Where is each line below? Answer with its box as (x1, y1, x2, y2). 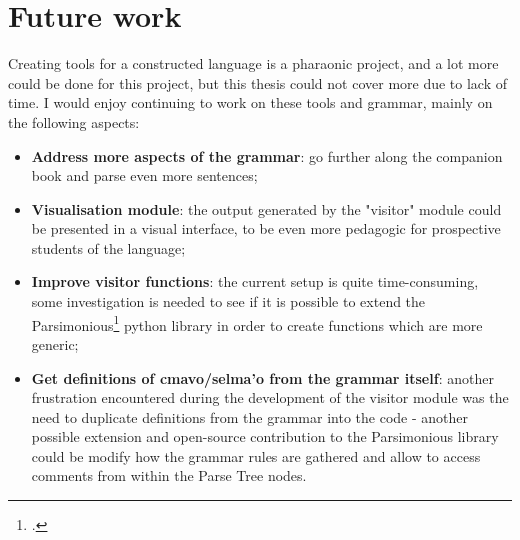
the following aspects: (8, 111, 140, 132)
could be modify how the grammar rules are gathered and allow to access (31, 445, 481, 466)
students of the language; (31, 237, 186, 258)
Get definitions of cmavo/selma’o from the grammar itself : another (31, 367, 494, 388)
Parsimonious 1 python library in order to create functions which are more (31, 311, 483, 335)
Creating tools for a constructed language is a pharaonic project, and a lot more (8, 53, 499, 74)
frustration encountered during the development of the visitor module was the (31, 387, 509, 408)
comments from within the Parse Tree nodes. (31, 465, 307, 486)
